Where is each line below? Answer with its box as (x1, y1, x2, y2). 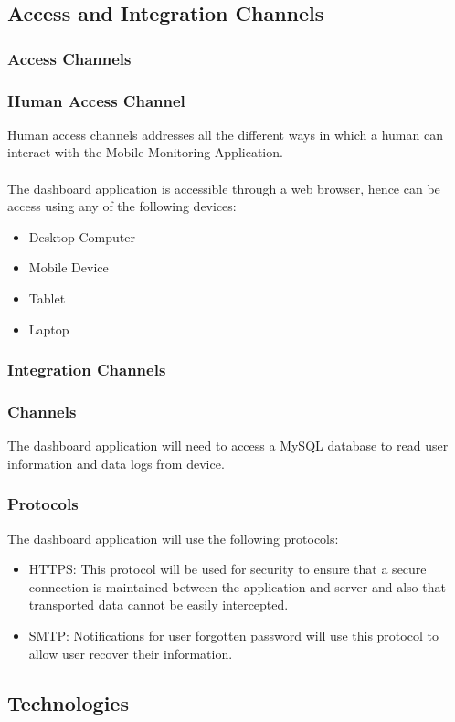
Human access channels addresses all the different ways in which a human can (7, 124, 443, 143)
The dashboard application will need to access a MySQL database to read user (7, 436, 449, 455)
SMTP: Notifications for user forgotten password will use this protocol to (28, 626, 439, 645)
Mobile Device (28, 258, 109, 277)
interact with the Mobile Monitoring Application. (7, 143, 283, 162)
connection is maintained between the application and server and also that (28, 577, 446, 596)
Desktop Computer (28, 227, 135, 246)
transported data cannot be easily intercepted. (28, 595, 289, 614)
